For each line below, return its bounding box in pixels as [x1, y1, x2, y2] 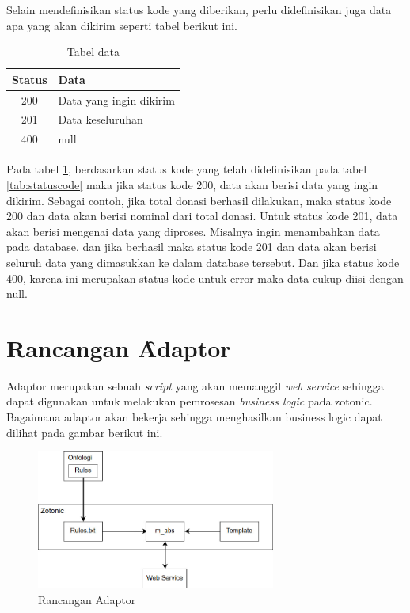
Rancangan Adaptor [38, 591, 136, 607]
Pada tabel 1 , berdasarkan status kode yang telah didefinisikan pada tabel [6, 161, 367, 177]
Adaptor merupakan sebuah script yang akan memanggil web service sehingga [6, 377, 384, 394]
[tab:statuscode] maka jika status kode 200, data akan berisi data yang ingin [6, 177, 378, 192]
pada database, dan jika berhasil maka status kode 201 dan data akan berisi [6, 238, 377, 255]
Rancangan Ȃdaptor [6, 331, 231, 364]
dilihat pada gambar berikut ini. [6, 424, 163, 440]
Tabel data [66, 44, 120, 60]
